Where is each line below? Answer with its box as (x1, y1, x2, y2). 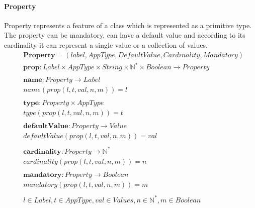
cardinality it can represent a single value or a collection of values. (4, 39, 208, 50)
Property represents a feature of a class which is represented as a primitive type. (4, 20, 252, 30)
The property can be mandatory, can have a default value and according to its (4, 30, 245, 40)
